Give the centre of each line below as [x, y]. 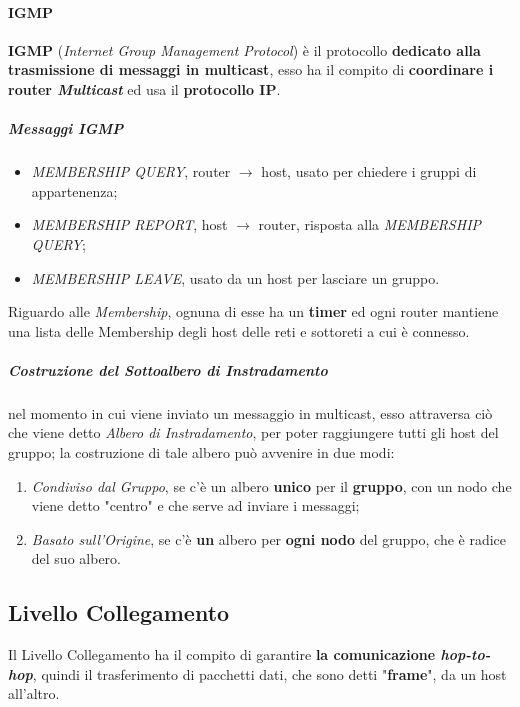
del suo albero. [76, 558]
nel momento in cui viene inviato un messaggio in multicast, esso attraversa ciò [250, 412]
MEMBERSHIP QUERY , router [131, 171]
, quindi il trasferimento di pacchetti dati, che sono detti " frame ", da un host [269, 673]
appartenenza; [74, 190]
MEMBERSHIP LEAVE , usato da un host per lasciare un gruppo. [235, 277]
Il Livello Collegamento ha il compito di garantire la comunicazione [222, 654]
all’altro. [34, 693]
